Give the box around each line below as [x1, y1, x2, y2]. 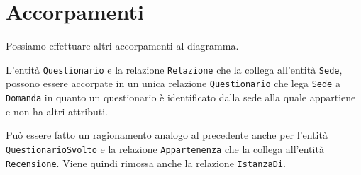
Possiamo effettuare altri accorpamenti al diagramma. [6, 38, 239, 53]
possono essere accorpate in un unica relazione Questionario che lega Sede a [6, 76, 340, 91]
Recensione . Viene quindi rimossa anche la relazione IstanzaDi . [6, 155, 286, 170]
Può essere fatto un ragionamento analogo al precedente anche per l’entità [6, 128, 328, 142]
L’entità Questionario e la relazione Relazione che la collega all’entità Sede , [6, 62, 343, 77]
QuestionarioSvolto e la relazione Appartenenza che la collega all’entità [6, 141, 324, 156]
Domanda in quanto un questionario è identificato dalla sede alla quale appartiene [6, 90, 356, 105]
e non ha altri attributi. [6, 103, 109, 118]
